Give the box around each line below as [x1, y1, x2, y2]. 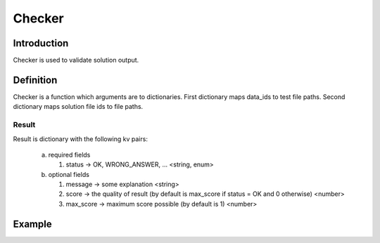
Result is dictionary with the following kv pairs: [13, 134, 148, 143]
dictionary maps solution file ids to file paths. [13, 103, 144, 111]
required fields [48, 150, 91, 159]
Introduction [13, 37, 69, 49]
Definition [13, 74, 58, 86]
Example [13, 218, 52, 230]
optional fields [48, 170, 89, 178]
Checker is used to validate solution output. [13, 56, 139, 65]
